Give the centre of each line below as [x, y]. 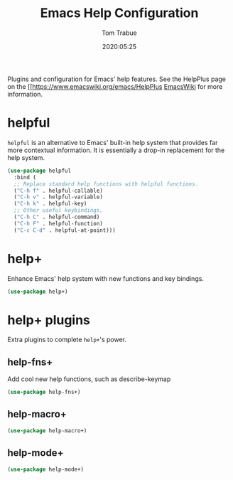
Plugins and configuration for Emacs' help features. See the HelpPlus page [116, 79]
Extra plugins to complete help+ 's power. [67, 340]
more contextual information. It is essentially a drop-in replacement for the [116, 150]
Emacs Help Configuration [119, 13]
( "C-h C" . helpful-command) [57, 217]
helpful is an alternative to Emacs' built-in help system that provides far [113, 142]
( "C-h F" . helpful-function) [58, 223]
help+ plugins [49, 320]
